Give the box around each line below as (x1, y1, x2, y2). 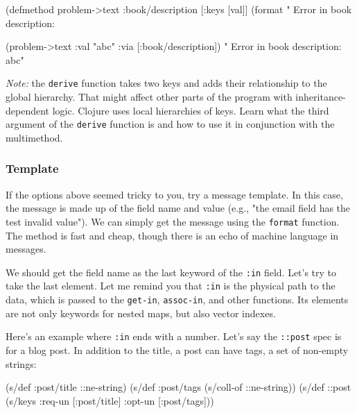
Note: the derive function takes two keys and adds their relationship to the (6, 76, 327, 90)
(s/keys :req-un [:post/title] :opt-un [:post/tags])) (6, 393, 214, 407)
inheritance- (295, 90, 346, 104)
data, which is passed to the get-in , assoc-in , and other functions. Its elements (6, 292, 349, 307)
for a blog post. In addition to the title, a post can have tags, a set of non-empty (6, 342, 349, 357)
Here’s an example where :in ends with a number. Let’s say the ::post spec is (6, 329, 342, 344)
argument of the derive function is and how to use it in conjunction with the (6, 117, 335, 131)
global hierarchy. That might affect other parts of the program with (6, 90, 293, 104)
